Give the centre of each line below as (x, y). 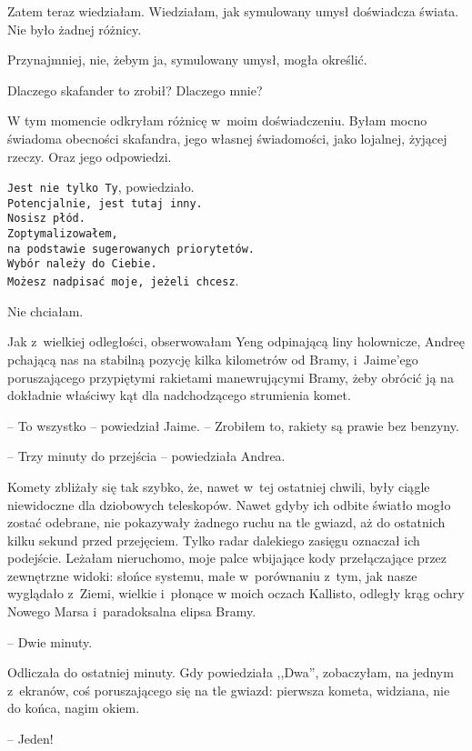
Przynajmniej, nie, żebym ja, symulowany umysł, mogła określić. (187, 60)
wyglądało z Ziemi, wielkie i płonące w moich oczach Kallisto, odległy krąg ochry (236, 593)
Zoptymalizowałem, (63, 234)
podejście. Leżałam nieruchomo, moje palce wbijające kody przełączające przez (227, 558)
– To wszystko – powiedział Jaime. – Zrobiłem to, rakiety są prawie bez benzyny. (233, 425)
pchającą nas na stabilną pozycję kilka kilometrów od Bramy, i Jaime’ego (213, 359)
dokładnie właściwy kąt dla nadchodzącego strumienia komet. (179, 395)
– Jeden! (30, 739)
